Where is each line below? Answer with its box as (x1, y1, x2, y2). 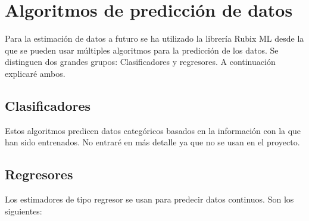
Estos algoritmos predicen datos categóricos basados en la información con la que (5, 124, 301, 136)
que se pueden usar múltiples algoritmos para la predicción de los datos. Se (5, 43, 279, 56)
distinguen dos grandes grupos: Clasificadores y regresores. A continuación (5, 55, 276, 68)
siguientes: (5, 204, 42, 217)
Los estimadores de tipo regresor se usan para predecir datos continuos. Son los (5, 193, 294, 206)
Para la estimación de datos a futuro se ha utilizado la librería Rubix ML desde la (5, 32, 304, 45)
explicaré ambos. (5, 67, 65, 79)
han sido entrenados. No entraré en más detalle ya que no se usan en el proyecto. (5, 136, 300, 148)
